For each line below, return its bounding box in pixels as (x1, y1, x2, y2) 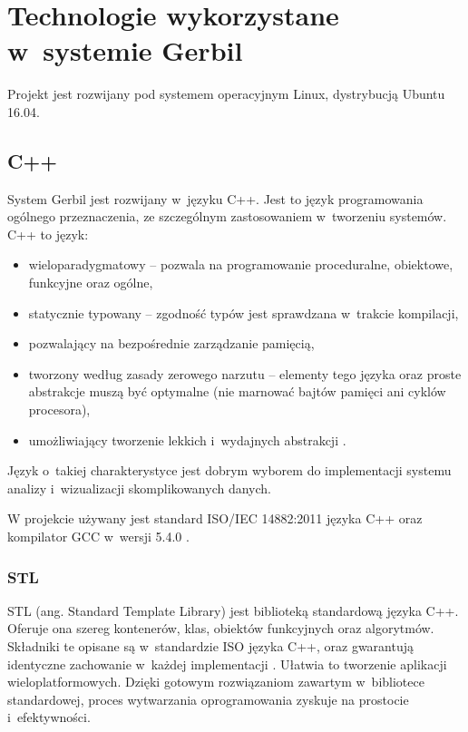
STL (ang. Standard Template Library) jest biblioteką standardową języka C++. (7, 600, 459, 620)
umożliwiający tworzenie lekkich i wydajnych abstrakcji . (28, 430, 346, 449)
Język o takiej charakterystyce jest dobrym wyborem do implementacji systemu (7, 461, 452, 480)
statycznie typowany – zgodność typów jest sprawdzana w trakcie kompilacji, (28, 303, 459, 322)
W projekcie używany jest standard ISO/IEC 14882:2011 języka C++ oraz (7, 509, 423, 528)
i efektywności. (7, 708, 91, 727)
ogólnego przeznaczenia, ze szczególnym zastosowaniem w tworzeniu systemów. (7, 207, 447, 226)
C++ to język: (7, 224, 89, 243)
